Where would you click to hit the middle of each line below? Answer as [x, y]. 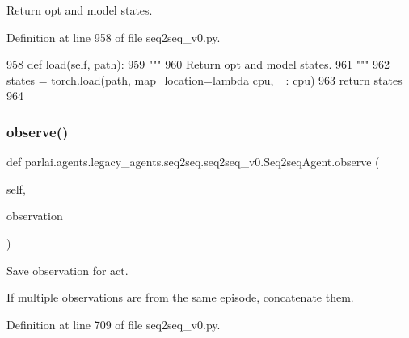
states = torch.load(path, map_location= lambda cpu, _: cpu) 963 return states [204, 79]
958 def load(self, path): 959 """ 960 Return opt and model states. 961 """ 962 [198, 64]
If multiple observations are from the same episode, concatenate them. [180, 297]
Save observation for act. [67, 270]
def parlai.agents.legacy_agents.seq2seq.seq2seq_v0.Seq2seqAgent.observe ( [193, 162]
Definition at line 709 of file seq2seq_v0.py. [114, 324]
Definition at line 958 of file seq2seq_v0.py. [114, 37]
